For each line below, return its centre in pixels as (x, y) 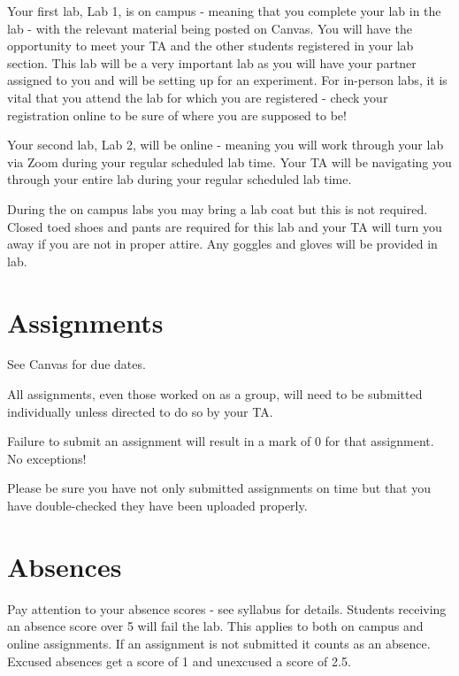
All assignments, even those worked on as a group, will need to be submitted (215, 394)
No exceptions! (47, 458)
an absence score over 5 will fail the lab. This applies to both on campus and (215, 626)
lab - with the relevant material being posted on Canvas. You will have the (210, 28)
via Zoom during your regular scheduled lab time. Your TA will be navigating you (229, 161)
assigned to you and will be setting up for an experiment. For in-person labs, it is (227, 80)
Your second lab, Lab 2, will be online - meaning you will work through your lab (226, 145)
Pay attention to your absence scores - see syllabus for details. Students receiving (227, 608)
